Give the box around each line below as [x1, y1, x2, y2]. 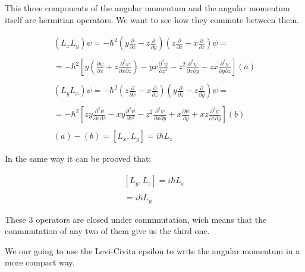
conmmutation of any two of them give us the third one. [5, 225, 210, 237]
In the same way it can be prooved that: [5, 152, 152, 165]
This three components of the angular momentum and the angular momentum [5, 2, 290, 14]
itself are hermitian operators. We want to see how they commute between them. [5, 13, 299, 25]
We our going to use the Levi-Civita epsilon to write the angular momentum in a [5, 244, 300, 257]
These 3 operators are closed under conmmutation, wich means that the [5, 213, 267, 225]
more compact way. [5, 256, 75, 268]
